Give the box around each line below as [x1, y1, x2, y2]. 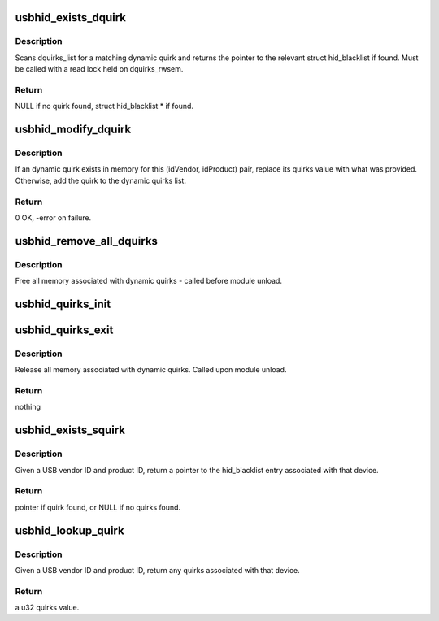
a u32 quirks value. [15, 602, 80, 613]
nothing [15, 402, 41, 412]
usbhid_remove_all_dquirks [15, 234, 159, 248]
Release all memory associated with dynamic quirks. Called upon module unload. [15, 365, 287, 375]
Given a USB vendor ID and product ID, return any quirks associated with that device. [15, 565, 300, 575]
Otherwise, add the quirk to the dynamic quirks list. [15, 176, 187, 185]
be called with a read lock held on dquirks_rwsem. [15, 64, 184, 74]
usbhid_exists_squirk [15, 423, 126, 437]
